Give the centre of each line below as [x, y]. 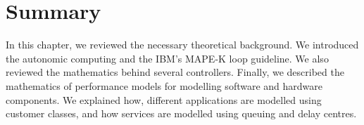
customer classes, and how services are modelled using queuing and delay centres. [181, 113]
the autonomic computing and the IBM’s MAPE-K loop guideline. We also [167, 58]
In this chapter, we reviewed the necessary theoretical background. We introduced [182, 45]
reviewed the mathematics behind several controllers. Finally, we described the [175, 72]
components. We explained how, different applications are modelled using [164, 99]
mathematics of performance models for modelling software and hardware [164, 85]
